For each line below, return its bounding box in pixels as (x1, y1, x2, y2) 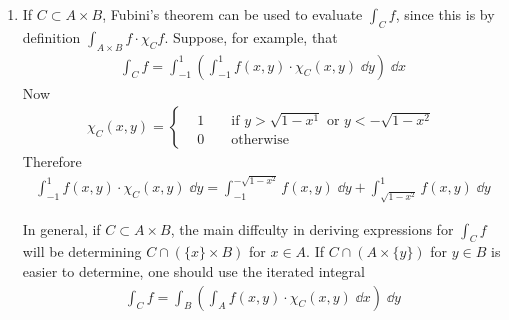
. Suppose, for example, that (164, 26, 338, 47)
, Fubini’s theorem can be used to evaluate (102, 4, 363, 24)
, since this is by (395, 4, 495, 24)
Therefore (22, 151, 82, 172)
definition (22, 26, 81, 47)
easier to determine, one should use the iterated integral (22, 260, 365, 281)
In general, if (22, 218, 101, 239)
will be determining (22, 241, 142, 262)
